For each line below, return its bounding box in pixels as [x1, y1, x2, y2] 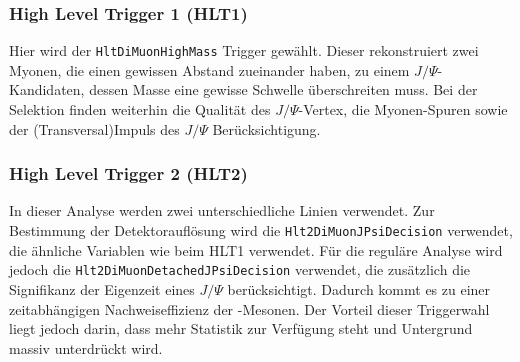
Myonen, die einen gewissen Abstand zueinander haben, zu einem [9, 59, 410, 80]
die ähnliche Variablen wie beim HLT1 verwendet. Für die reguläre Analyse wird [9, 239, 503, 260]
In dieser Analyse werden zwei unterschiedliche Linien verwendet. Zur [9, 200, 435, 221]
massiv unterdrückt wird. [9, 337, 163, 358]
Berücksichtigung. [212, 118, 321, 139]
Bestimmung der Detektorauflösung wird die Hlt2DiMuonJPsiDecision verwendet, [9, 220, 513, 241]
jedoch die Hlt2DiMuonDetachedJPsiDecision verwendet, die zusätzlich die [9, 259, 471, 280]
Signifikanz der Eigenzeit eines [9, 278, 195, 299]
